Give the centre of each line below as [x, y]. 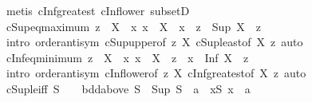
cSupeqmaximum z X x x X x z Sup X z [133, 26]
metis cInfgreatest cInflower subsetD [98, 10]
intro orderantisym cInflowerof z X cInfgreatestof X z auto [156, 73]
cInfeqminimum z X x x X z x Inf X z [127, 57]
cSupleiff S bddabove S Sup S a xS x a [128, 88]
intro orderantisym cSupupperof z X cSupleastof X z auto [154, 42]
